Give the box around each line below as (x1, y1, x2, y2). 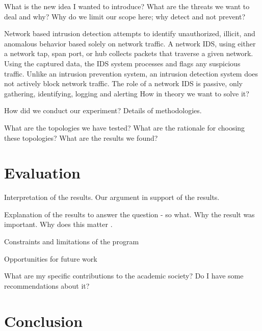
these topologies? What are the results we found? (4, 132, 158, 143)
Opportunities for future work (4, 253, 97, 264)
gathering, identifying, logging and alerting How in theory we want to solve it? (4, 88, 249, 98)
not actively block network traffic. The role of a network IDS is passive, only (4, 78, 243, 89)
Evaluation (4, 162, 81, 183)
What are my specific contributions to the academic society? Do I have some (4, 270, 244, 281)
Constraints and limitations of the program (4, 236, 139, 247)
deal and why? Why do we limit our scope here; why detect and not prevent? (4, 11, 246, 21)
